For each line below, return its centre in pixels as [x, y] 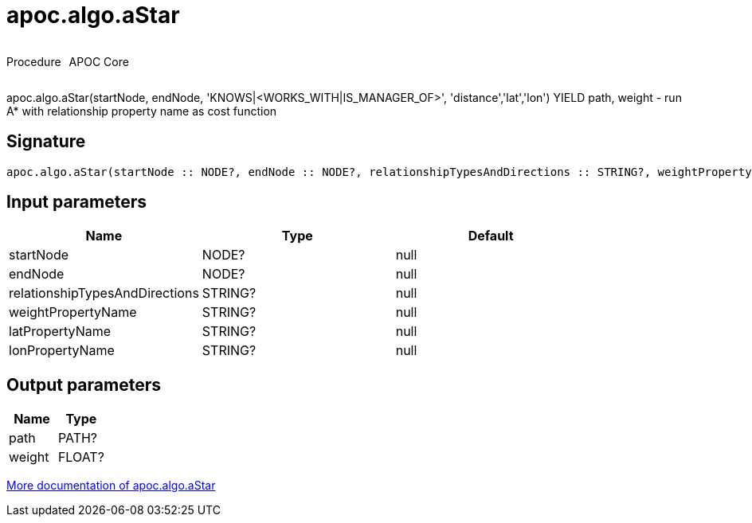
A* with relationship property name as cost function [142, 111]
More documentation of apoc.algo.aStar [111, 486]
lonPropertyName [62, 351]
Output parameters [84, 384]
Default [491, 236]
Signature [46, 142]
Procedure [34, 61]
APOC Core [99, 61]
